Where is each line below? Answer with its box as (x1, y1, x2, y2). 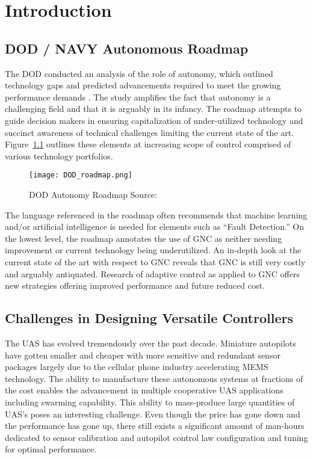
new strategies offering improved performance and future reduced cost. (5, 279, 265, 292)
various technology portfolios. (5, 149, 113, 162)
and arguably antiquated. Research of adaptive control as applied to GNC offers (5, 267, 300, 280)
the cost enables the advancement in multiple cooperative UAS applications (5, 384, 284, 396)
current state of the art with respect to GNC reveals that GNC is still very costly (5, 255, 306, 268)
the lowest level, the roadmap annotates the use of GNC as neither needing (5, 232, 282, 244)
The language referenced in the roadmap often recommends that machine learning (5, 208, 308, 221)
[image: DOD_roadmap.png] (29, 171, 132, 180)
